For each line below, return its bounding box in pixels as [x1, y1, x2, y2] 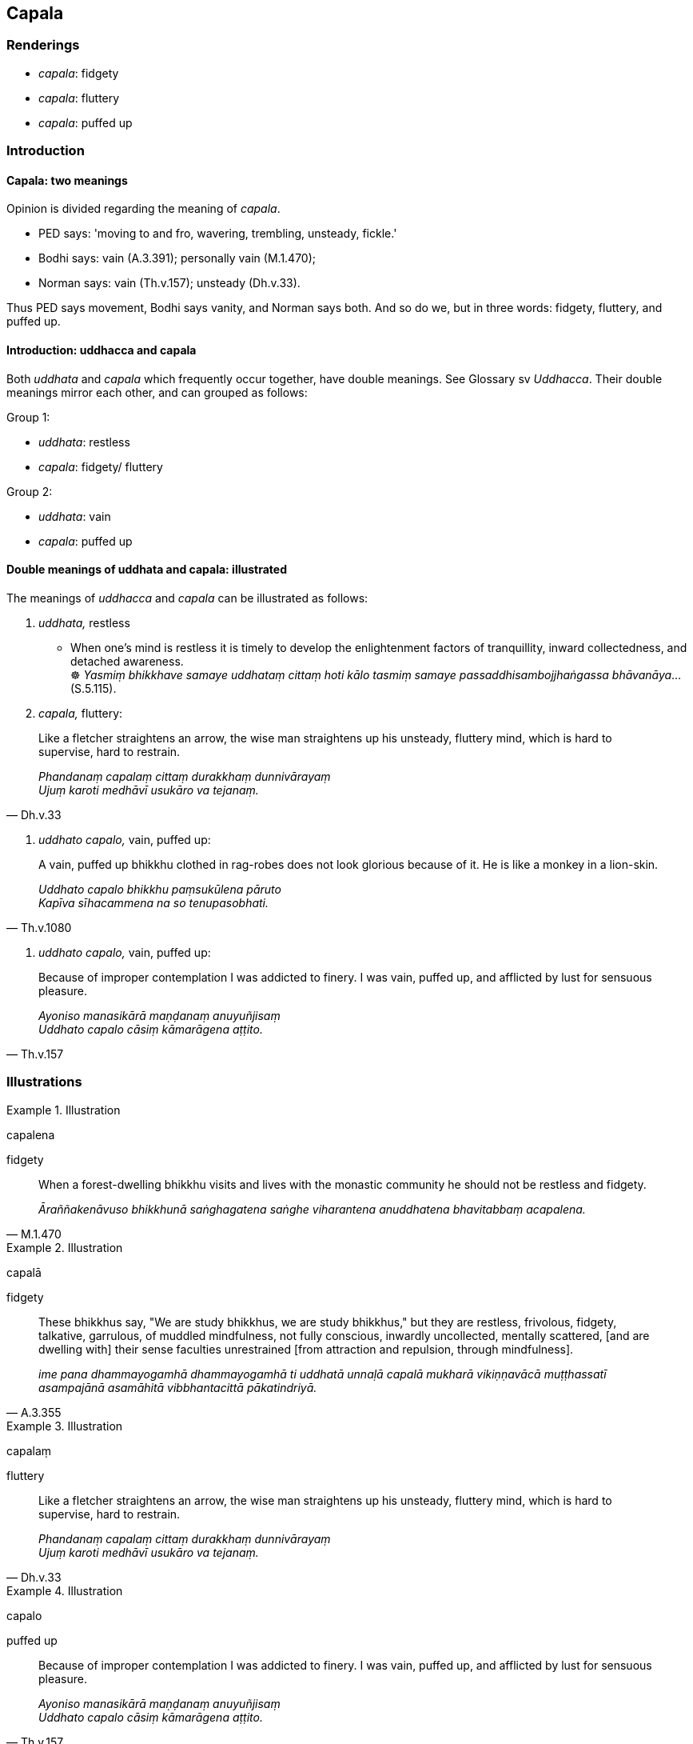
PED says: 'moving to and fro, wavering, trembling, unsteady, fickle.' [38, 226, 397, 241]
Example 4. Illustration [6, 1583, 123, 1598]
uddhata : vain [38, 509, 111, 523]
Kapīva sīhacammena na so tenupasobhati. [38, 895, 269, 910]
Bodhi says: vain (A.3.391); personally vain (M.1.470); [38, 251, 317, 266]
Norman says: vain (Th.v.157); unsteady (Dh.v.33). [38, 276, 301, 290]
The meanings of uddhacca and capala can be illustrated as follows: [6, 590, 368, 605]
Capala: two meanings [6, 173, 128, 187]
